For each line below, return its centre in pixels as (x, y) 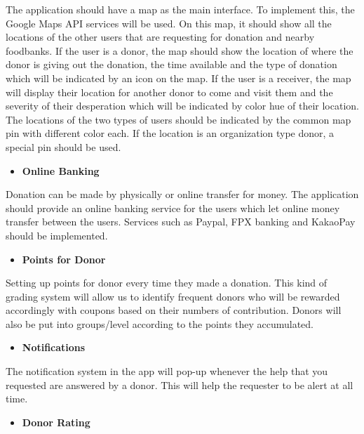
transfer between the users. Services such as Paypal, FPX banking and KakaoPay (181, 222)
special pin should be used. (63, 146)
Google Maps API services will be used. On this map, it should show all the (169, 23)
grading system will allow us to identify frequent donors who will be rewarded (173, 296)
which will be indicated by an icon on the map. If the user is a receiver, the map (178, 78)
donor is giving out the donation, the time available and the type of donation (171, 64)
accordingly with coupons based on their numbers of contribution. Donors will (174, 310)
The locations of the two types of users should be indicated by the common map (178, 119)
